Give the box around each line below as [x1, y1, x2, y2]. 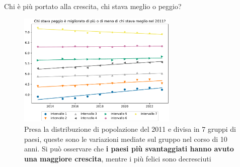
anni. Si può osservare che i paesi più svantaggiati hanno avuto [24, 143, 234, 154]
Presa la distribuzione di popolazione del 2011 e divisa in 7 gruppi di [24, 124, 236, 134]
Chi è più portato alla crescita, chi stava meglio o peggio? [4, 1, 182, 11]
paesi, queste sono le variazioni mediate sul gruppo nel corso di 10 [24, 133, 227, 144]
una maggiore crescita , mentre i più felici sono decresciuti [24, 153, 211, 163]
